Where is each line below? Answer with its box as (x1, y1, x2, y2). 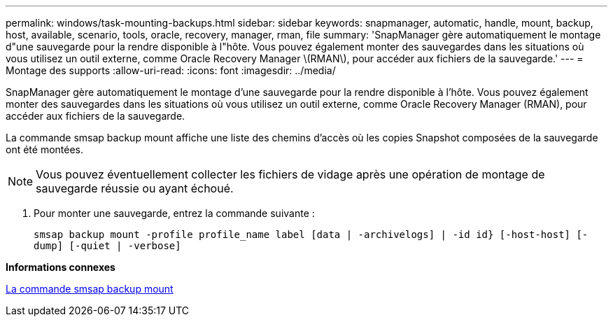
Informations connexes (6, 261, 115, 273)
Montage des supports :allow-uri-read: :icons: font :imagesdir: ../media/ (6, 64, 336, 76)
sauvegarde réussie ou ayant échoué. (36, 181, 234, 195)
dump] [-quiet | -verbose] (34, 240, 181, 251)
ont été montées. (6, 143, 84, 155)
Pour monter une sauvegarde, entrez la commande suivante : (34, 207, 315, 219)
